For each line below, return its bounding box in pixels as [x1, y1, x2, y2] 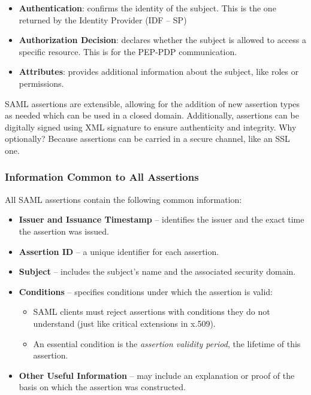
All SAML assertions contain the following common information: [5, 193, 242, 205]
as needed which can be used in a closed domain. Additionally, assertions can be [5, 109, 299, 121]
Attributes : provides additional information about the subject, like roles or [19, 65, 299, 78]
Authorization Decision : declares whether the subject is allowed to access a [19, 34, 306, 46]
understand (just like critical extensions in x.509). [33, 317, 216, 329]
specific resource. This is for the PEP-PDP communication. [19, 45, 237, 57]
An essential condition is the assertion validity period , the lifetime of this [33, 337, 301, 350]
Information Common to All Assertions [5, 169, 199, 184]
